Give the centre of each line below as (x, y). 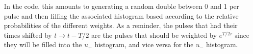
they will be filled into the (43, 44)
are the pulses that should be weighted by (154, 35)
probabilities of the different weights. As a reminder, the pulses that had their (121, 25)
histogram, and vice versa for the (144, 44)
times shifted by (28, 35)
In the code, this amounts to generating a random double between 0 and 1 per (122, 6)
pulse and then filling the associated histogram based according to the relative (121, 15)
